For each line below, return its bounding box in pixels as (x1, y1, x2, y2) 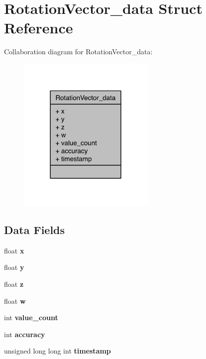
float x (4, 245, 24, 255)
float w (4, 295, 26, 306)
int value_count (4, 312, 58, 323)
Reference (4, 17, 73, 38)
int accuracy (4, 329, 45, 339)
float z (4, 278, 24, 289)
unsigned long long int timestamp (4, 346, 111, 356)
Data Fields (4, 222, 65, 237)
